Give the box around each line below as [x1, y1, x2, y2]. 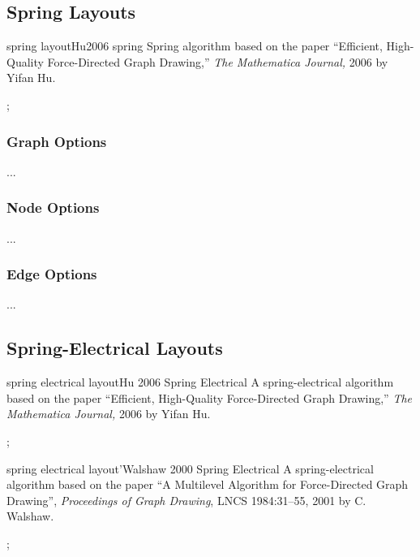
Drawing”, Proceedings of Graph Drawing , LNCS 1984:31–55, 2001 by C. [6, 491, 366, 508]
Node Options [6, 197, 100, 218]
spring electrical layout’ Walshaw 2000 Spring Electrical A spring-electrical [6, 460, 374, 477]
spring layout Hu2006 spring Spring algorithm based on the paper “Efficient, [6, 37, 383, 54]
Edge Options [6, 264, 97, 284]
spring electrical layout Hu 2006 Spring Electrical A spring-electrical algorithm [6, 373, 394, 391]
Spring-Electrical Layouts [6, 335, 223, 361]
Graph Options [6, 131, 107, 151]
